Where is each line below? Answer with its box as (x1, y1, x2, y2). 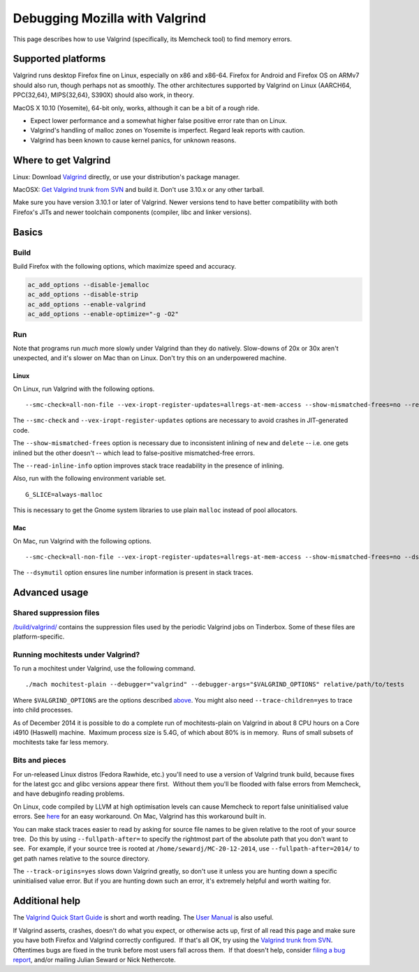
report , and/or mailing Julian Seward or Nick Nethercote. (13, 955, 176, 964)
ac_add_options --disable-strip (27, 290, 139, 299)
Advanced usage (13, 587, 89, 599)
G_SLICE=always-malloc (25, 491, 103, 498)
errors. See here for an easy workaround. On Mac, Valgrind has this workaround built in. (13, 812, 267, 821)
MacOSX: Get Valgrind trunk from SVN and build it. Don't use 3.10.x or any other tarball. (13, 186, 265, 194)
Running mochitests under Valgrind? (13, 650, 140, 659)
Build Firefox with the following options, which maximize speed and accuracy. (13, 262, 237, 271)
